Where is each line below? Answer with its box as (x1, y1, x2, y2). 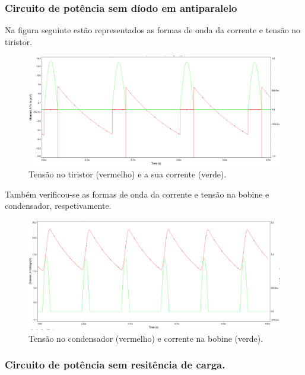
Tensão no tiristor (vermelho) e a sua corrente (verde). (28, 168, 227, 180)
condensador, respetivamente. (5, 199, 112, 212)
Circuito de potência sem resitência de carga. (5, 357, 225, 372)
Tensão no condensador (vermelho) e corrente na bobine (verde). (28, 332, 263, 344)
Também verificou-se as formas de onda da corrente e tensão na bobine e (5, 188, 269, 200)
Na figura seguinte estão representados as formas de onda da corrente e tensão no (5, 24, 301, 36)
